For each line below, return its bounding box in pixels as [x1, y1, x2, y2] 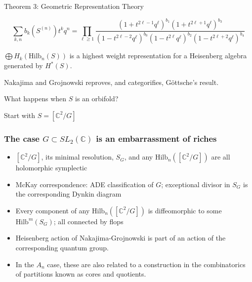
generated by [4, 60, 43, 71]
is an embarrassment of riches [96, 132, 217, 144]
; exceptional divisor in [161, 179, 230, 189]
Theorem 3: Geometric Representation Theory [4, 1, 144, 11]
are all [211, 152, 230, 162]
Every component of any [15, 205, 90, 215]
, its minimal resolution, [41, 152, 114, 162]
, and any [124, 152, 153, 162]
